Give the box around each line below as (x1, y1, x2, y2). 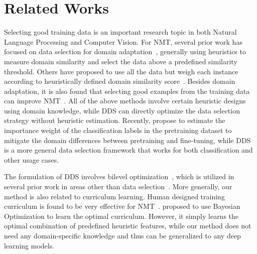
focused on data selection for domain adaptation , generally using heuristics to (4, 46, 246, 57)
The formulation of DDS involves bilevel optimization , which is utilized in (4, 171, 234, 182)
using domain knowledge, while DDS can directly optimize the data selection (4, 105, 240, 115)
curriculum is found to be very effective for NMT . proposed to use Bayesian (4, 201, 240, 211)
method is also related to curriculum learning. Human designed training (4, 191, 225, 201)
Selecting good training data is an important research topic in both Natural (4, 27, 237, 37)
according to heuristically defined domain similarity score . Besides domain (4, 76, 235, 86)
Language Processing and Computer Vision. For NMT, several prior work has (4, 36, 242, 47)
